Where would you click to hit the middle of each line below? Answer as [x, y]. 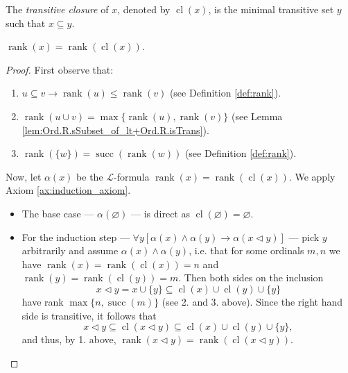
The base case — [58, 213]
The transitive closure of [57, 9]
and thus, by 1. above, [69, 339]
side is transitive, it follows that [89, 315]
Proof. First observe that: [60, 69]
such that [26, 23]
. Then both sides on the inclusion [251, 277]
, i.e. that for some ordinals [246, 250]
